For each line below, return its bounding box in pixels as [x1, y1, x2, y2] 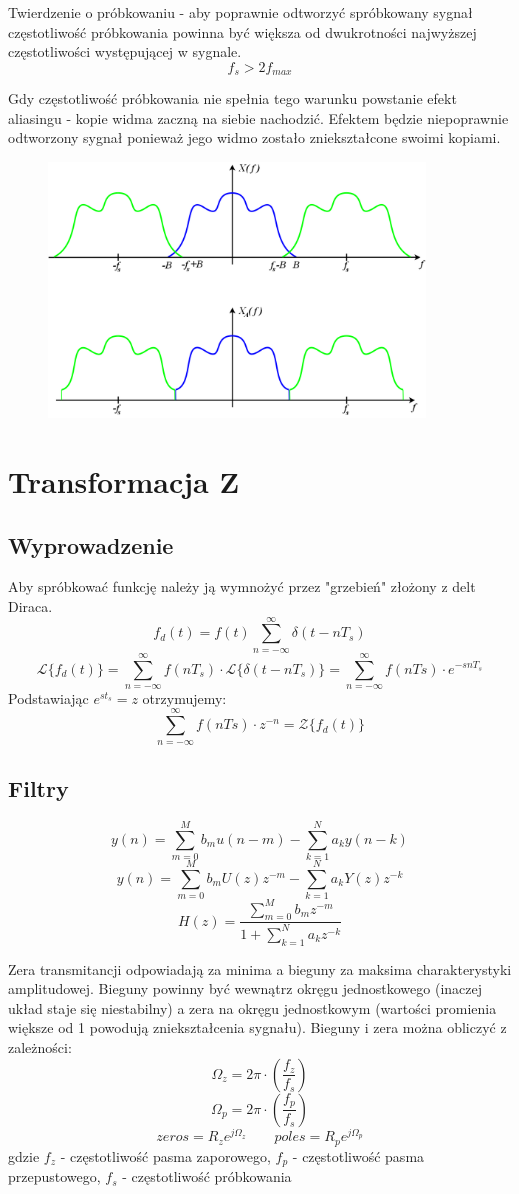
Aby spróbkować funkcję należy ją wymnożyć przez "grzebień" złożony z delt [8, 576, 476, 597]
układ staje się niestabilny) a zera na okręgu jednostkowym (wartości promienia [8, 997, 497, 1018]
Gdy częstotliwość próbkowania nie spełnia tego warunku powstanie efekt [8, 88, 457, 109]
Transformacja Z [8, 460, 240, 501]
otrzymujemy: [142, 687, 227, 708]
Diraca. [8, 595, 53, 616]
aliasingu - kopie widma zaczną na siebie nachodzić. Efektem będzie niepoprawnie [8, 107, 509, 128]
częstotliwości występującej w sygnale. [8, 41, 242, 62]
